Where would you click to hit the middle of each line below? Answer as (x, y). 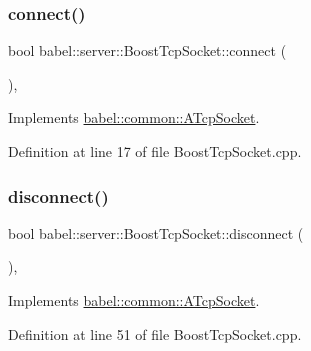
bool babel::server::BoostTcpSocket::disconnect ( (156, 232)
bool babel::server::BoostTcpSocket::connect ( (147, 50)
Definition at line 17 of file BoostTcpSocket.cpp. (155, 151)
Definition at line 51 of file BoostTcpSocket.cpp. (155, 333)
